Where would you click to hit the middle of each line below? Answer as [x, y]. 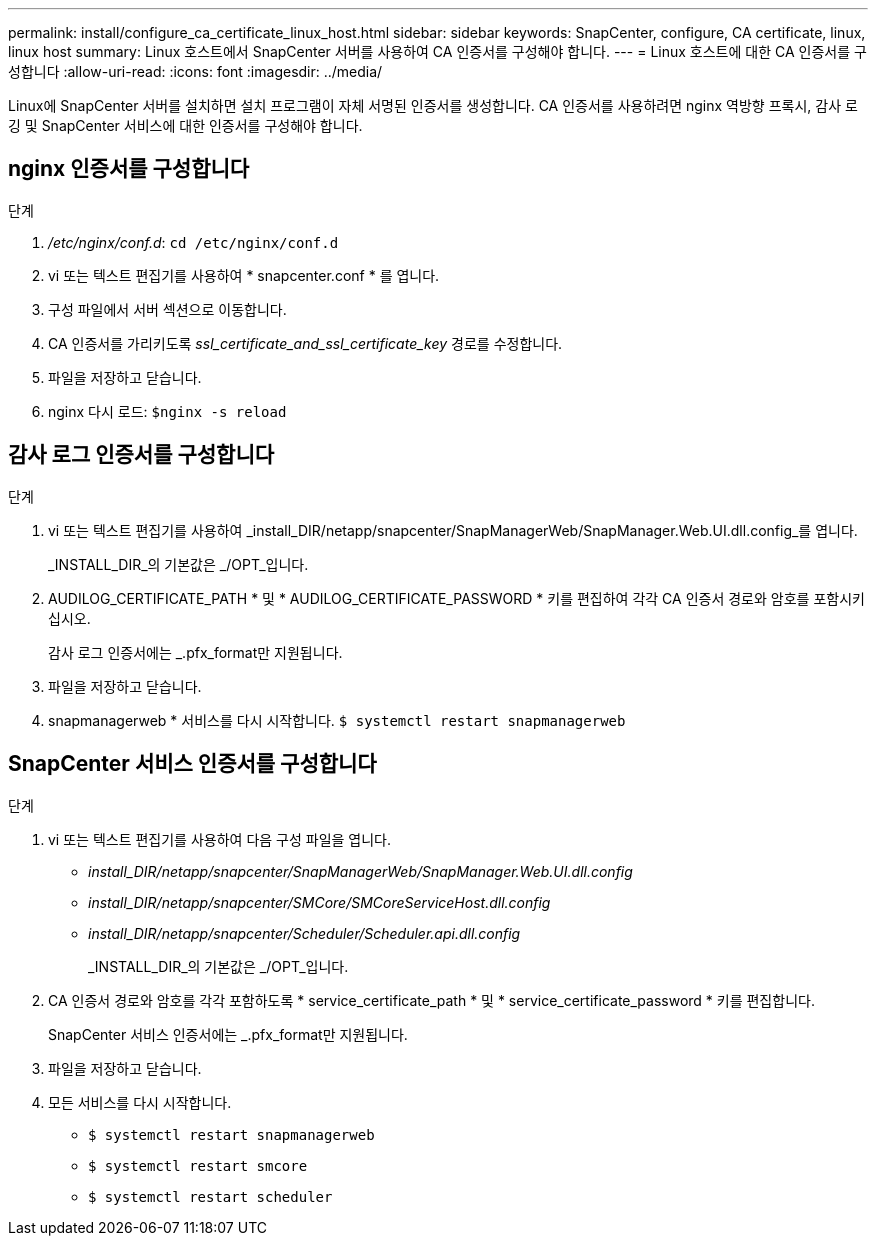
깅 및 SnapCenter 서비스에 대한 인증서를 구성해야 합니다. [185, 125]
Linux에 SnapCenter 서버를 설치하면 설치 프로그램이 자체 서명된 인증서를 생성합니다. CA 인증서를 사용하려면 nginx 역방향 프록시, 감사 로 [433, 105]
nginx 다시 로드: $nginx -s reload [167, 411]
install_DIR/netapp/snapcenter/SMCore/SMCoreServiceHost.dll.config [319, 902]
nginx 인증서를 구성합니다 [129, 169]
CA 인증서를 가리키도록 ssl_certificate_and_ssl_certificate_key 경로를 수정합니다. [305, 343]
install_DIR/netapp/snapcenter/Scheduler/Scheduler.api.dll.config [304, 933]
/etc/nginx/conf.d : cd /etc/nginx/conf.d [193, 242]
